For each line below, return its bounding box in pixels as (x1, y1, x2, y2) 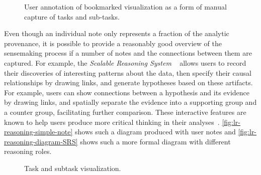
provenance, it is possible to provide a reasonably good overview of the (4, 38, 222, 48)
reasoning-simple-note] (4, 126, 73, 137)
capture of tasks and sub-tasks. (24, 11, 120, 22)
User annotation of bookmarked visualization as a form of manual (24, 2, 227, 12)
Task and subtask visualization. (24, 162, 121, 173)
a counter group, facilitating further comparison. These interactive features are (4, 106, 246, 117)
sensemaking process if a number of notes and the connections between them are (4, 48, 252, 58)
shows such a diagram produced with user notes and (74, 126, 236, 137)
